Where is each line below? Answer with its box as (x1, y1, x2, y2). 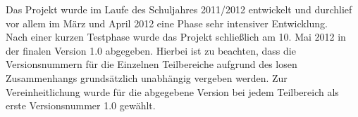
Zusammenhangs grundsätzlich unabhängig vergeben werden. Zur (6, 70, 288, 85)
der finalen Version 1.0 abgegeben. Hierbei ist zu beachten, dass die (6, 43, 296, 57)
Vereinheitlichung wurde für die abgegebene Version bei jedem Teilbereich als (6, 84, 339, 99)
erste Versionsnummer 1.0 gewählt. (6, 98, 156, 113)
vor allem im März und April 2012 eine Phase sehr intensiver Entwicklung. (6, 15, 328, 30)
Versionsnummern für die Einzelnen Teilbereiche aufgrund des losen (6, 57, 297, 71)
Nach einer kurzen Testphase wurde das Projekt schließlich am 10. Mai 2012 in (6, 29, 346, 44)
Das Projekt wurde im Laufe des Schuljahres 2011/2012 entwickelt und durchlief (6, 2, 352, 16)
